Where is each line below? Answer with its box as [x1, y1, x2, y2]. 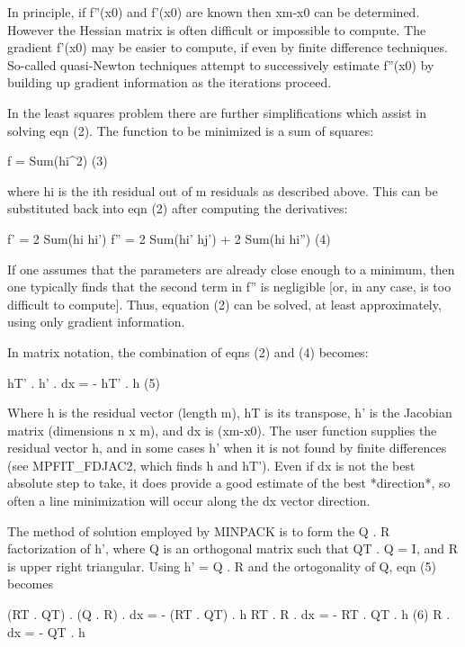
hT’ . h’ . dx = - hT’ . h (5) [7, 373, 160, 391]
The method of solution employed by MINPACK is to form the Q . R [7, 521, 390, 540]
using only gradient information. [7, 312, 185, 331]
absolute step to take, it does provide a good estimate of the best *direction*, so [7, 473, 451, 492]
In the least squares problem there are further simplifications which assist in [7, 103, 426, 121]
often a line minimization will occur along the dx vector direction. [7, 491, 371, 510]
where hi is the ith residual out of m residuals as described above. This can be [7, 181, 438, 200]
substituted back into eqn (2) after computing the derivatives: [7, 199, 348, 218]
